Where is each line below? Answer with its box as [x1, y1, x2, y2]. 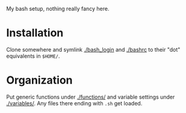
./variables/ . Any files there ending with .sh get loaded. [6, 99, 143, 107]
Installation [6, 26, 64, 40]
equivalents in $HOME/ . [6, 52, 60, 60]
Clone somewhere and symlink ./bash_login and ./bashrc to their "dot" [6, 46, 181, 53]
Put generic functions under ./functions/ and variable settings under [6, 93, 175, 100]
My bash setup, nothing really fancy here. [6, 5, 110, 12]
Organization [6, 73, 73, 87]
